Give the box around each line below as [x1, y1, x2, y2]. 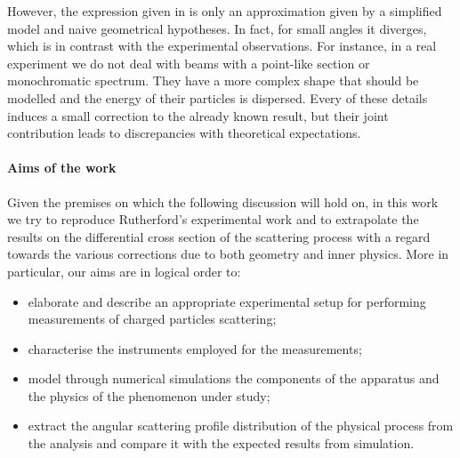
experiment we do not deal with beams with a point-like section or [7, 53, 370, 72]
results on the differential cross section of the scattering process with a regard [7, 227, 431, 245]
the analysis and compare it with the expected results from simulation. [28, 434, 415, 453]
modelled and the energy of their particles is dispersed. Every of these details [7, 88, 428, 107]
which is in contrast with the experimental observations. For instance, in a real [7, 36, 437, 55]
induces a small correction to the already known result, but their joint [7, 106, 389, 125]
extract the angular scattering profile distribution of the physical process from [28, 416, 454, 435]
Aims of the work [7, 158, 117, 177]
